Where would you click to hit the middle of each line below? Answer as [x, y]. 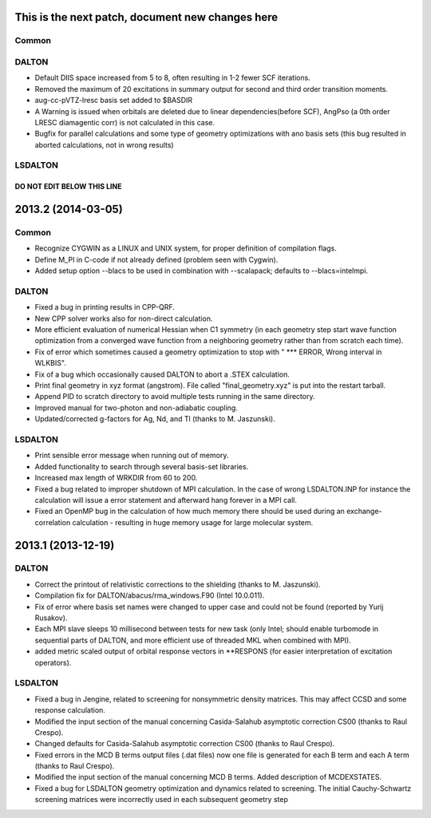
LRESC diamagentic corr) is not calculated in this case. [125, 122]
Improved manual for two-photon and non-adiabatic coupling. [136, 408]
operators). [53, 662]
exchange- [364, 512]
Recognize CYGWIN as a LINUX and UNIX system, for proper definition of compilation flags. [186, 248]
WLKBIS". [51, 363]
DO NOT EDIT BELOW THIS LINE [68, 187]
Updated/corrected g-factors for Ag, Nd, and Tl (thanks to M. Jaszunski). [155, 419]
